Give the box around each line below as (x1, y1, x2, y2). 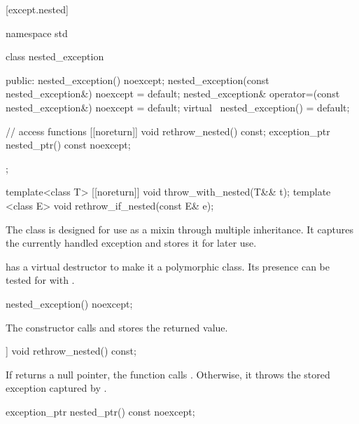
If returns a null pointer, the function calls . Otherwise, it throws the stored (6, 367, 330, 381)
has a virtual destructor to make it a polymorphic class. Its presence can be (6, 259, 330, 273)
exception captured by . (6, 381, 107, 395)
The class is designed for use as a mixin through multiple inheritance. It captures (6, 221, 353, 236)
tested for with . (6, 273, 75, 287)
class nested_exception (6, 49, 104, 64)
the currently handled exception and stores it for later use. (6, 235, 257, 250)
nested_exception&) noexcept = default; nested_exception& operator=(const (6, 86, 340, 101)
